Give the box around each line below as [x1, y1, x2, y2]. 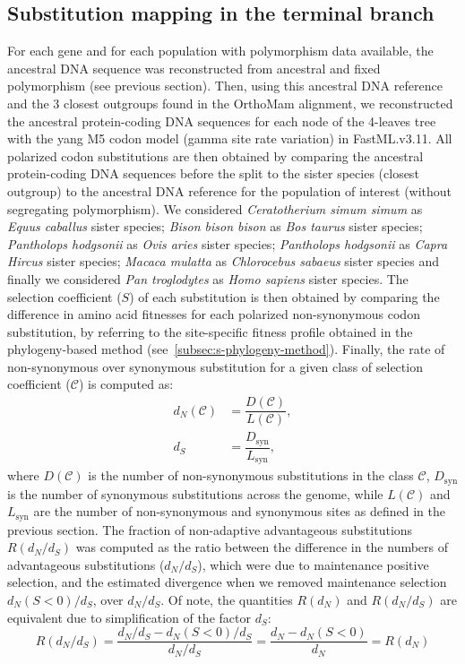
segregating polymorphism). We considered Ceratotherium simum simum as [7, 199, 423, 218]
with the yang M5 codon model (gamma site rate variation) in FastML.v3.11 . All [7, 129, 452, 148]
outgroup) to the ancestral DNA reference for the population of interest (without [7, 181, 452, 200]
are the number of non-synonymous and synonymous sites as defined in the [33, 502, 445, 521]
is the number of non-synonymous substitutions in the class [88, 466, 414, 485]
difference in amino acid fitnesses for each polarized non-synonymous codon [7, 305, 420, 323]
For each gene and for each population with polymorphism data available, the [7, 41, 434, 60]
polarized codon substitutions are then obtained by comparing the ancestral [7, 146, 424, 165]
